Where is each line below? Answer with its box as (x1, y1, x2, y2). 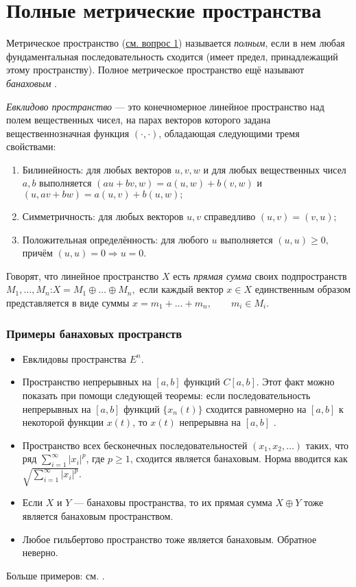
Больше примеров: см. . (6, 568, 105, 582)
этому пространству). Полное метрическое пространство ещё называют (6, 62, 305, 77)
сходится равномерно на (206, 401, 307, 416)
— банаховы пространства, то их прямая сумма (73, 495, 272, 510)
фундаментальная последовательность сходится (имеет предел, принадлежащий (6, 49, 338, 63)
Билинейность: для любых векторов (22, 162, 171, 176)
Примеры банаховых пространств (6, 324, 182, 342)
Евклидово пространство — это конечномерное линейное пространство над (6, 99, 324, 113)
